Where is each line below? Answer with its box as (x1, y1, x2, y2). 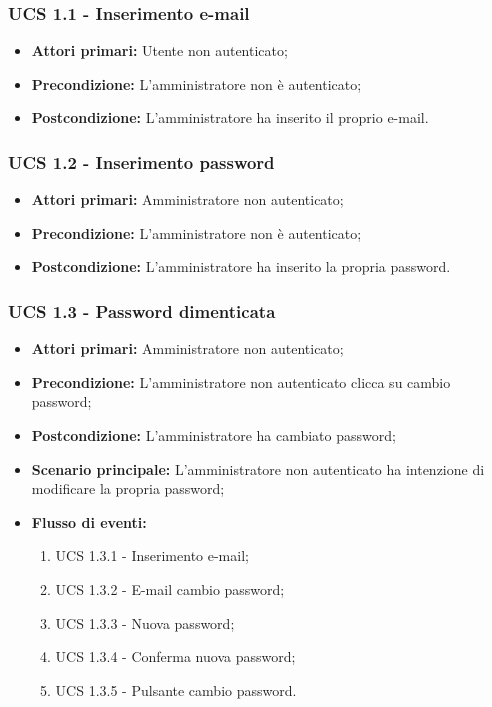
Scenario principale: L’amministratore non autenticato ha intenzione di (31, 458, 485, 479)
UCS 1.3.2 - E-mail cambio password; (55, 578, 285, 599)
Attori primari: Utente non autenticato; (31, 40, 288, 61)
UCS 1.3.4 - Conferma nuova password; (55, 646, 296, 667)
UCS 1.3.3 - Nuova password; (55, 612, 235, 633)
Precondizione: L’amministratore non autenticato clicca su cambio (31, 371, 451, 392)
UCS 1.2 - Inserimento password (8, 149, 275, 174)
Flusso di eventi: (31, 511, 147, 532)
